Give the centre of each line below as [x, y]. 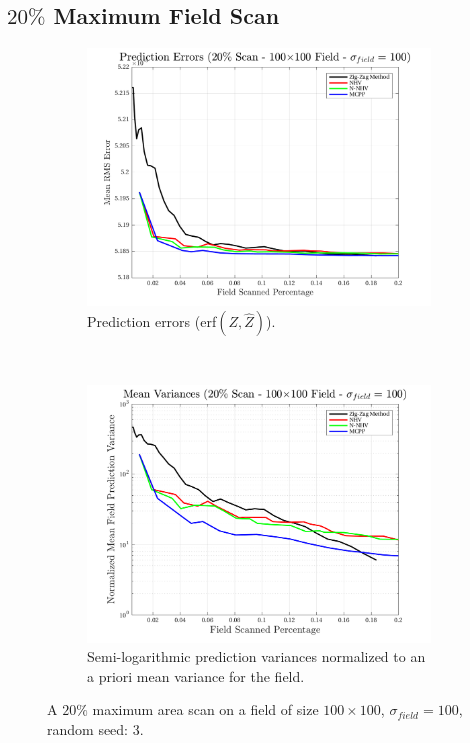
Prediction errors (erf [152, 321]
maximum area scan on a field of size [205, 709]
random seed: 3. [95, 729]
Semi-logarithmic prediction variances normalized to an [256, 656]
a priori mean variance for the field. [196, 675]
